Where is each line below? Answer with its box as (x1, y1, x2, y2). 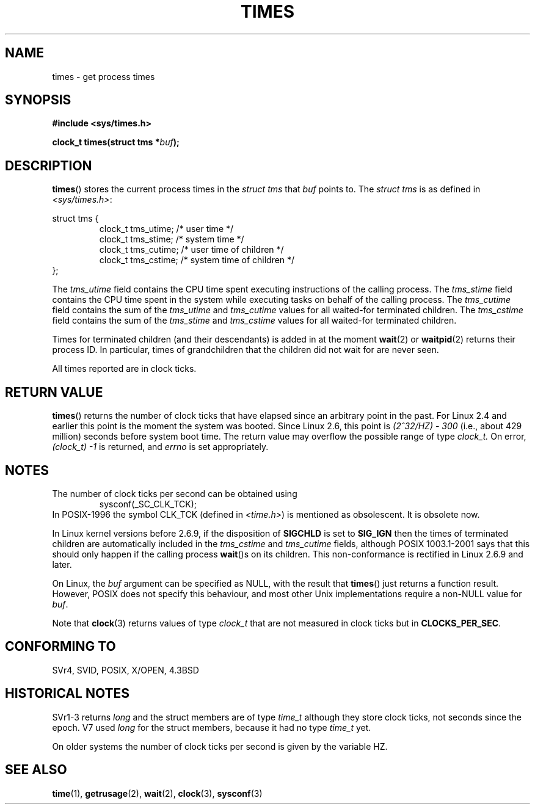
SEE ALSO (5, 762, 67, 778)
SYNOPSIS (5, 92, 71, 108)
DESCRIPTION (5, 158, 92, 173)
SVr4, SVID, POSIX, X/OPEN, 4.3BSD (52, 664, 199, 675)
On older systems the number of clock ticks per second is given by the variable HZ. (52, 741, 388, 752)
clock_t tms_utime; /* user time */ (99, 223, 234, 234)
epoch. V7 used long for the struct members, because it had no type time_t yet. (52, 722, 371, 733)
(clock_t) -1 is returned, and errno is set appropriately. (52, 441, 269, 452)
